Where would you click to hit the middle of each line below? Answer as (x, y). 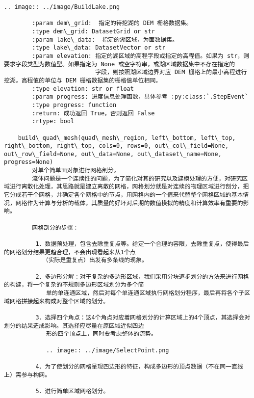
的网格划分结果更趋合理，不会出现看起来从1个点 (70, 252)
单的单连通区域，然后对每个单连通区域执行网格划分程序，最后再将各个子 (145, 293)
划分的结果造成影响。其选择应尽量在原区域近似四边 (74, 326)
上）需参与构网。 (27, 375)
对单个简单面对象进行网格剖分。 (76, 171)
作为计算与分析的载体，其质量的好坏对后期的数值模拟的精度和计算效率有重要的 (135, 203)
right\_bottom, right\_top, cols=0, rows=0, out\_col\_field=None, (116, 146)
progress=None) (29, 162)
